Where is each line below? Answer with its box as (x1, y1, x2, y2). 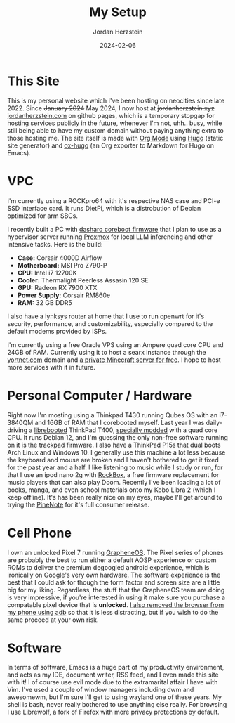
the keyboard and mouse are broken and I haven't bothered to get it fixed (7, 455, 219, 464)
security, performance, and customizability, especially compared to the (7, 319, 213, 327)
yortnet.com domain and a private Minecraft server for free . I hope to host (7, 356, 221, 364)
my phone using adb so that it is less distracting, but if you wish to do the (7, 608, 219, 616)
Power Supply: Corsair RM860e (17, 291, 111, 299)
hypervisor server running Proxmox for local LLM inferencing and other (7, 233, 213, 241)
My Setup (88, 4, 147, 20)
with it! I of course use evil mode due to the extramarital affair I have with (7, 678, 218, 686)
